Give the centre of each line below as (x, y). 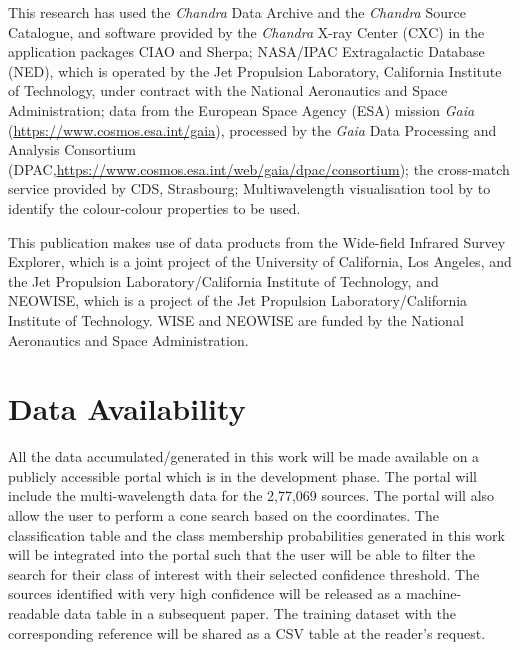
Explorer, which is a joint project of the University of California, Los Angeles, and (260, 261)
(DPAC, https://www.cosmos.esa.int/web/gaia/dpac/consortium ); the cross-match (259, 168)
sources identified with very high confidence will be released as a (205, 593)
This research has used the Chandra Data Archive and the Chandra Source (237, 12)
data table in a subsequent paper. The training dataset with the (260, 612)
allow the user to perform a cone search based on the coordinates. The (223, 515)
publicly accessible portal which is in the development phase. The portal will (242, 475)
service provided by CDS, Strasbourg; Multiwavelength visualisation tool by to (249, 188)
